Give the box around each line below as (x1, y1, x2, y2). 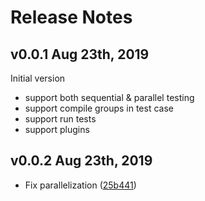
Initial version (10, 72, 66, 84)
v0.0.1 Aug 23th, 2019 (10, 46, 150, 63)
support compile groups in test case (24, 102, 174, 114)
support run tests (24, 113, 97, 125)
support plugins (24, 124, 90, 135)
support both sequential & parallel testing (24, 92, 195, 103)
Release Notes (10, 6, 133, 29)
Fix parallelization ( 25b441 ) (24, 179, 137, 191)
